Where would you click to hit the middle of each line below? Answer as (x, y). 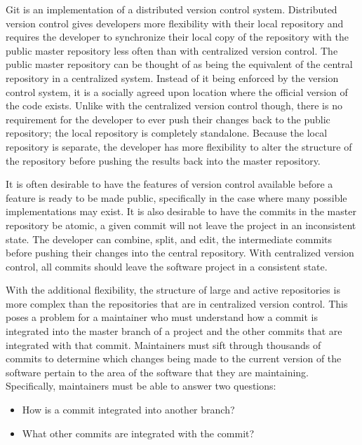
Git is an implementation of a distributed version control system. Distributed (172, 9)
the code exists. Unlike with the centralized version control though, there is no (174, 105)
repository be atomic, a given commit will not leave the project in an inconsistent (181, 225)
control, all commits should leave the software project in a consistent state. (167, 266)
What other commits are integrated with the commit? (138, 433)
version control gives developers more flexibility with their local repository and (175, 23)
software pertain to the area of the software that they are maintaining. (157, 372)
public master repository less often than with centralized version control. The (172, 50)
